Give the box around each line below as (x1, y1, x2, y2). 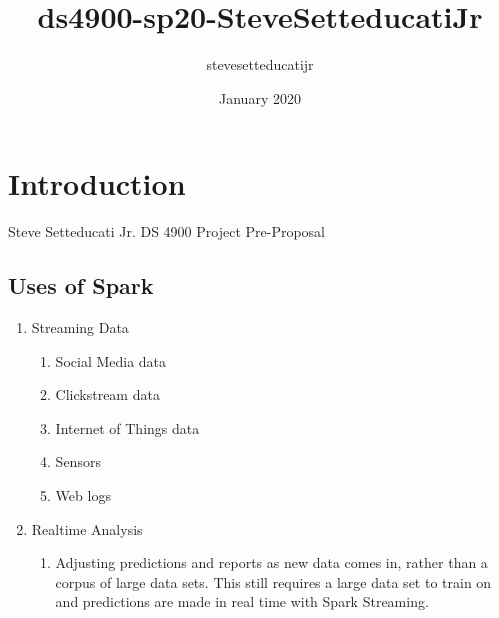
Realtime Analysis (31, 518, 143, 539)
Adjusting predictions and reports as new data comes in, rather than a (55, 552, 488, 573)
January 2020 (219, 87, 301, 108)
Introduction (8, 163, 186, 204)
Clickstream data (55, 384, 160, 405)
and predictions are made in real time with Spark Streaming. (55, 591, 429, 612)
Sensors (55, 451, 101, 472)
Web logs (55, 485, 111, 506)
